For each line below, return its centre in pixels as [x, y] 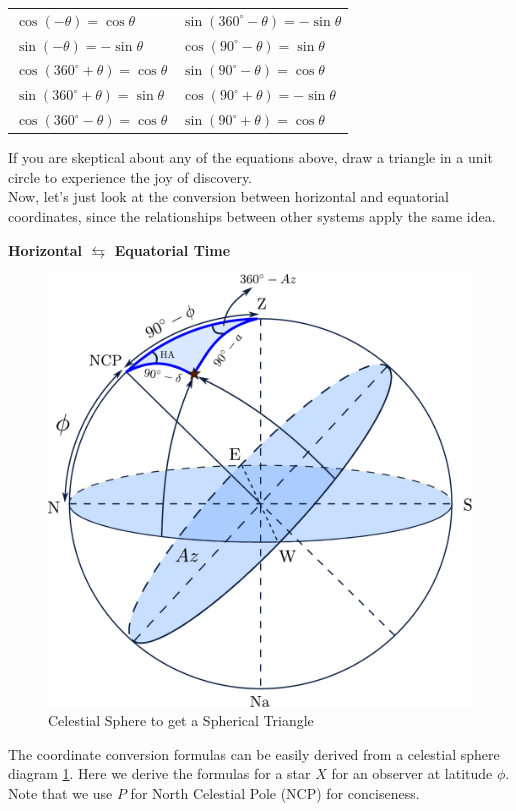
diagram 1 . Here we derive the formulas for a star [159, 773]
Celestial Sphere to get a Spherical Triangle [181, 720]
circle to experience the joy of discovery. [130, 176]
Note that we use [60, 793]
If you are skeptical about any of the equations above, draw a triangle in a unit [250, 157]
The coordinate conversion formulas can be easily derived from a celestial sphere [254, 753]
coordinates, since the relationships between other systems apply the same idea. [252, 216]
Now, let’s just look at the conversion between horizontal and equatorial [228, 196]
